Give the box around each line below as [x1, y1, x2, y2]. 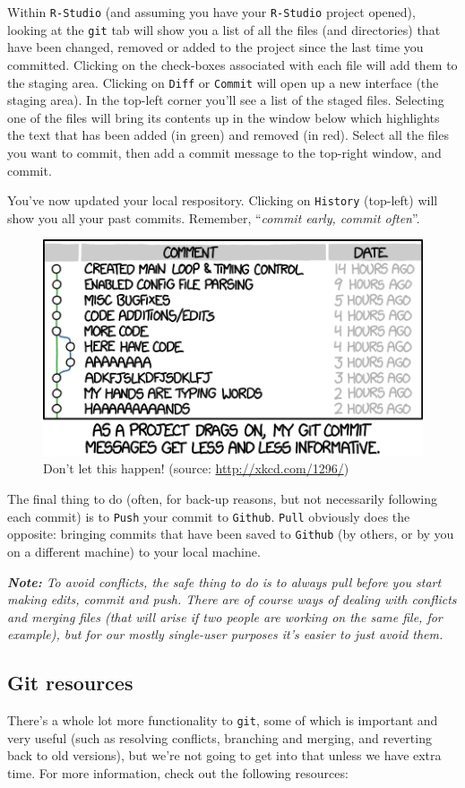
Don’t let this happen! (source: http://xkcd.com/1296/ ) [43, 459, 349, 478]
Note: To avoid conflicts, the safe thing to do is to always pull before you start [7, 572, 442, 591]
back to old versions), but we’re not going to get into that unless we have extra [7, 746, 442, 765]
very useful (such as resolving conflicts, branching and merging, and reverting [7, 728, 432, 747]
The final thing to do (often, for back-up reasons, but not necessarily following [7, 489, 437, 508]
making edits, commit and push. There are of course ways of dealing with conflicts [7, 590, 457, 609]
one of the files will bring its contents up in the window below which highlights [7, 108, 440, 126]
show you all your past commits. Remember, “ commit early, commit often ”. [7, 208, 420, 227]
